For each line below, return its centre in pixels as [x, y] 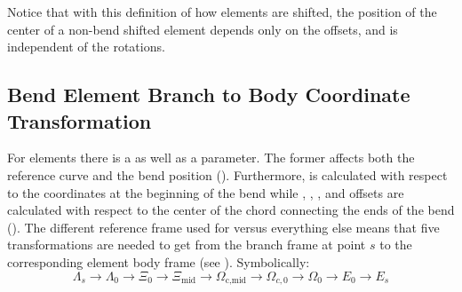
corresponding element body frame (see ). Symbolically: [159, 261]
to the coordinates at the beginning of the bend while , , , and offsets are [206, 192]
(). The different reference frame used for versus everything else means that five [223, 227]
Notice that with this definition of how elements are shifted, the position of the [222, 12]
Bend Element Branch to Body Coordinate [209, 95]
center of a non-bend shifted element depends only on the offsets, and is [203, 29]
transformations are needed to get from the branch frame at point [187, 245]
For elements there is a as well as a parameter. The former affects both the [211, 158]
